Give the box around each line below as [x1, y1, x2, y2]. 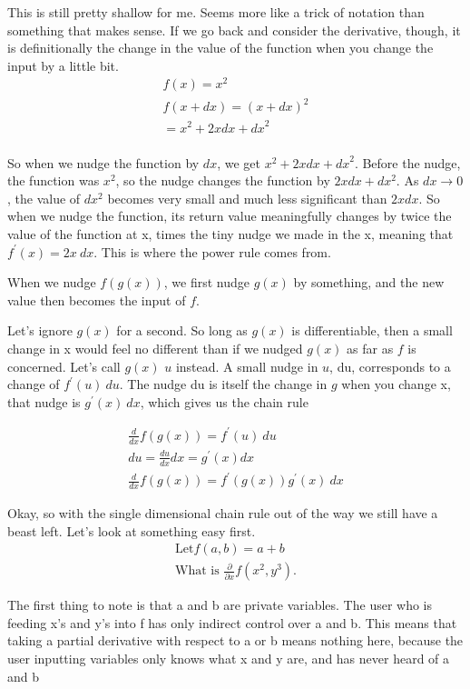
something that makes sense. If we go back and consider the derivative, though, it [7, 20, 461, 39]
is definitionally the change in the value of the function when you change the [7, 38, 434, 57]
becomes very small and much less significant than [107, 188, 387, 207]
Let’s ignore [7, 321, 73, 340]
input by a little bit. [7, 55, 119, 75]
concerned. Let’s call [7, 356, 121, 375]
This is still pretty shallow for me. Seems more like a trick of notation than [7, 3, 425, 21]
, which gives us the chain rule [140, 392, 308, 411]
